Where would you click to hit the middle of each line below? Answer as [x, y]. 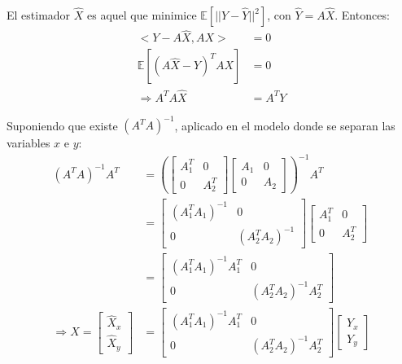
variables [28, 143]
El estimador [39, 15]
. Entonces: [362, 15]
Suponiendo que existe [62, 125]
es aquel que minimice [142, 15]
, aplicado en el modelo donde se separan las [285, 125]
